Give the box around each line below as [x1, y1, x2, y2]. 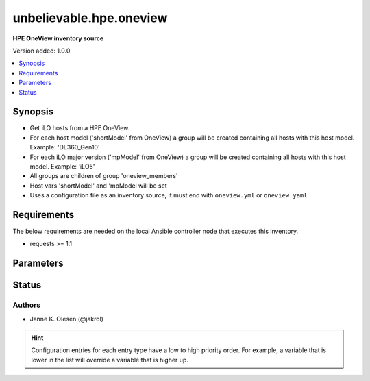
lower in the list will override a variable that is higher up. [31, 356, 188, 364]
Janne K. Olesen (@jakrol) [29, 315, 104, 323]
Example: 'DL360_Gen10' [29, 143, 100, 151]
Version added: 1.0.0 [12, 47, 71, 55]
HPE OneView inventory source [12, 34, 104, 42]
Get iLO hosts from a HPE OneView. [29, 124, 130, 132]
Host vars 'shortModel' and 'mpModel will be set [29, 182, 167, 190]
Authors [12, 300, 41, 310]
